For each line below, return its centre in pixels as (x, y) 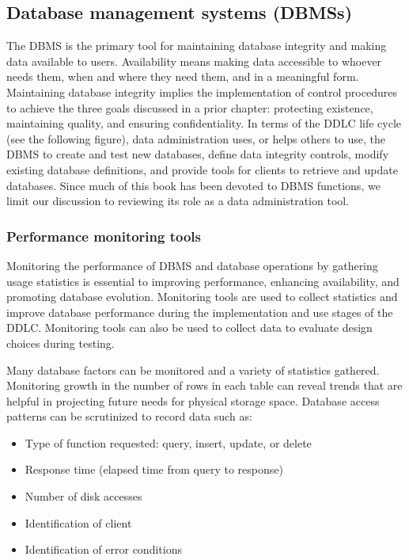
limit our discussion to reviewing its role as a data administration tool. (178, 201)
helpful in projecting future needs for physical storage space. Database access (193, 400)
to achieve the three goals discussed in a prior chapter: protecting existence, (190, 107)
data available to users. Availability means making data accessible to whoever (194, 61)
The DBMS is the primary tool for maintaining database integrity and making (197, 46)
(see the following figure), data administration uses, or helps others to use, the (196, 138)
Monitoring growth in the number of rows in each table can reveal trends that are (204, 385)
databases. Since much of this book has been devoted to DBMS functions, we (193, 185)
